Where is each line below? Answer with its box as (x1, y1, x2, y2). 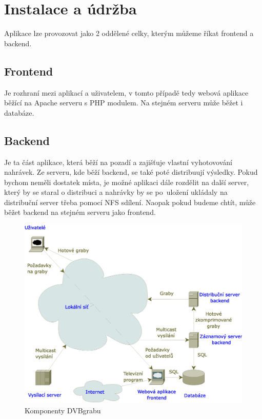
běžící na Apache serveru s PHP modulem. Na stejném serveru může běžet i (4, 97, 243, 108)
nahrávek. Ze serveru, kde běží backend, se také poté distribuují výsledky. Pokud (4, 167, 258, 177)
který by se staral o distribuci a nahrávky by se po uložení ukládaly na (4, 187, 228, 197)
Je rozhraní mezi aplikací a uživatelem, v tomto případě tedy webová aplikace (4, 87, 249, 98)
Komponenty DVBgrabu (25, 405, 101, 416)
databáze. (4, 107, 34, 118)
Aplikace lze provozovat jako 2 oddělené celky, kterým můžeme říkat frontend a (4, 28, 254, 39)
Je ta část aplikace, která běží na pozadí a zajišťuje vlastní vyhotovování (4, 156, 232, 167)
